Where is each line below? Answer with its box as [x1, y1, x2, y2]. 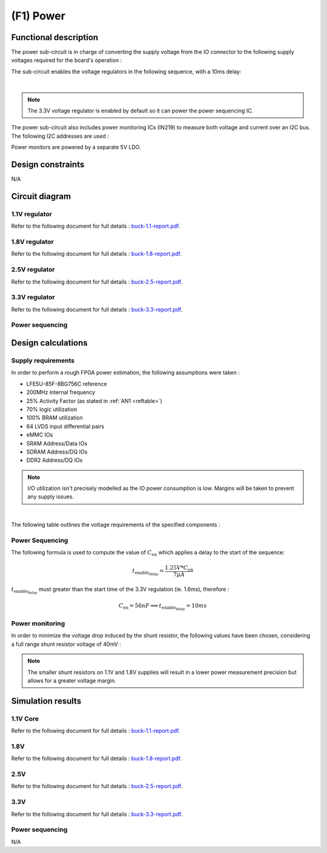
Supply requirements [11, 356, 75, 365]
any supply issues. [27, 493, 74, 500]
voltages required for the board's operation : [11, 56, 122, 64]
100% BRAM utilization [26, 414, 83, 421]
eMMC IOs [26, 431, 53, 438]
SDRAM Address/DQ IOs [26, 448, 88, 455]
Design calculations [11, 338, 88, 348]
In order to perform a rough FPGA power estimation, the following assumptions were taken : [11, 369, 240, 376]
